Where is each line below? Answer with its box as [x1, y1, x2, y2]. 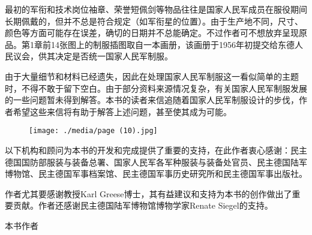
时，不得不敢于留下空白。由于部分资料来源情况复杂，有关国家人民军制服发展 [5, 82, 307, 94]
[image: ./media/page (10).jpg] [29, 126, 158, 135]
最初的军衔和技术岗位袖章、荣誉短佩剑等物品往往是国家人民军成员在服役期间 [5, 3, 307, 15]
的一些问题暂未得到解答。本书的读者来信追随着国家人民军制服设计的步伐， [5, 94, 299, 106]
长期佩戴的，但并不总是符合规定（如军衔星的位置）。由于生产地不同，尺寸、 [5, 14, 303, 27]
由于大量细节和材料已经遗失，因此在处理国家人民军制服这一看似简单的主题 [5, 70, 299, 82]
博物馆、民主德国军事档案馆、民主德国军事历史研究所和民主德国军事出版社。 [5, 167, 307, 180]
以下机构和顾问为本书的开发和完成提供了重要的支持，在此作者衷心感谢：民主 [5, 144, 307, 156]
